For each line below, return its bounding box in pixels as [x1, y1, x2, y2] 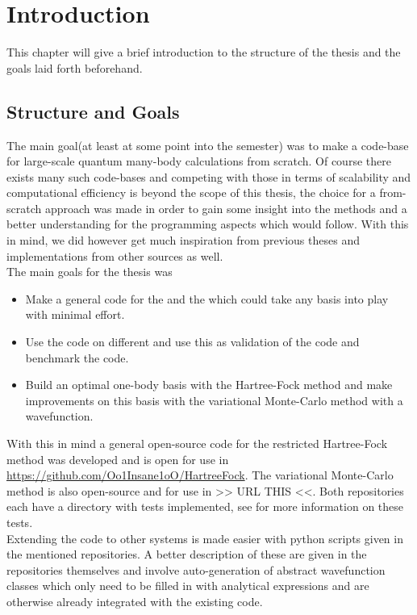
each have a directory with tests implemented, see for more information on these [6, 498, 404, 515]
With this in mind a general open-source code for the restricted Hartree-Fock [6, 435, 388, 452]
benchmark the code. [25, 349, 129, 366]
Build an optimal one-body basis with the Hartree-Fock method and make [25, 376, 393, 393]
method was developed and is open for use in [6, 450, 229, 467]
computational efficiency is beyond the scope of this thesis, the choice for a [6, 184, 376, 201]
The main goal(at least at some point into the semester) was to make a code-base [6, 136, 409, 153]
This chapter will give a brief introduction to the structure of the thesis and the [6, 44, 401, 61]
